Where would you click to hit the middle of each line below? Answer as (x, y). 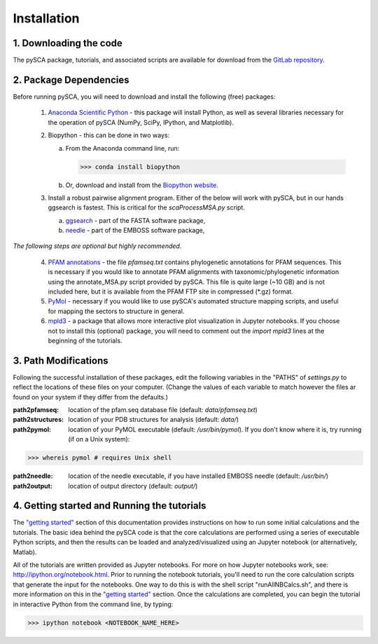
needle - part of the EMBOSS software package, (135, 231)
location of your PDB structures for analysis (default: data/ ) (154, 420)
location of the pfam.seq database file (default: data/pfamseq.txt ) (163, 410)
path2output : (33, 486)
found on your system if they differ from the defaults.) (90, 397)
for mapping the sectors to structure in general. (116, 311)
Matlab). (25, 552)
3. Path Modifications (61, 361)
